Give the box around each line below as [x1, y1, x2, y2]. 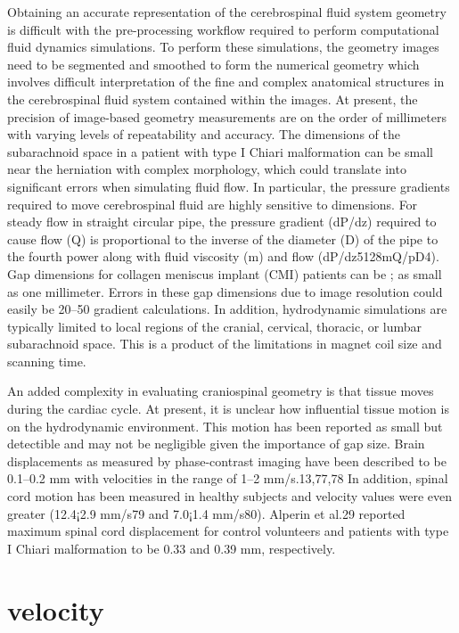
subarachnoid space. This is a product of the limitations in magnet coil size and [7, 334, 442, 353]
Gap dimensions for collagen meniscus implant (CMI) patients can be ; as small [7, 264, 442, 283]
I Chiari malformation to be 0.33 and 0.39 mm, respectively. [7, 538, 336, 557]
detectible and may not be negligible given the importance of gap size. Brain [7, 434, 425, 453]
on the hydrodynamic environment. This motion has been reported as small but [7, 416, 443, 435]
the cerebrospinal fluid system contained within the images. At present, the [7, 89, 418, 108]
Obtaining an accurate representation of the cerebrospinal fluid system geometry [7, 3, 447, 21]
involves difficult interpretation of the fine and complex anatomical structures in [7, 72, 445, 91]
